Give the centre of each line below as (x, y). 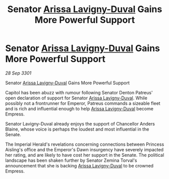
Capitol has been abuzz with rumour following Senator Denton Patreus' (79, 92)
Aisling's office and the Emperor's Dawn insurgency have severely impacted (84, 149)
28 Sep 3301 (18, 73)
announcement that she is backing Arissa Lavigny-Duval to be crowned (79, 165)
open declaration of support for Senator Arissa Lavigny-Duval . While (76, 98)
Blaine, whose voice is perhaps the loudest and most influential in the (77, 129)
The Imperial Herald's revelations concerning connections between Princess (85, 144)
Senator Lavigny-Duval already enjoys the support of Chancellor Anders (80, 124)
